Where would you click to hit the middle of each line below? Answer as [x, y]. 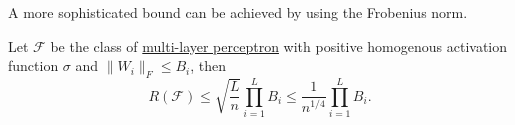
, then [208, 65]
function [33, 65]
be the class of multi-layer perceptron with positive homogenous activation [278, 45]
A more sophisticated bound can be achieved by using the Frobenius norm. [238, 12]
